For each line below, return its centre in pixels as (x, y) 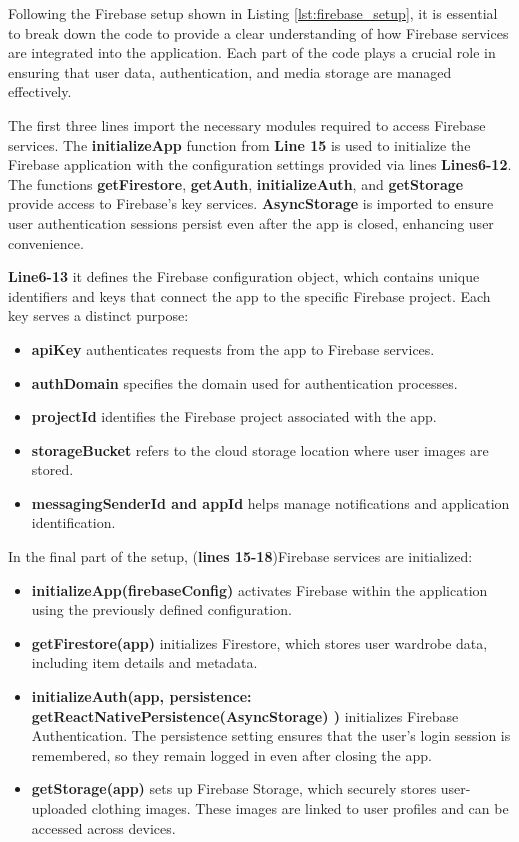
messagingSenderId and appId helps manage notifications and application (270, 502)
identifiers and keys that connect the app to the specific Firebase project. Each (249, 295)
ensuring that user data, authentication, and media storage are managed (230, 71)
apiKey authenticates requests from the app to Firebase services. (233, 348)
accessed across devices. (103, 827)
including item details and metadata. (144, 662)
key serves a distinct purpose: (98, 315)
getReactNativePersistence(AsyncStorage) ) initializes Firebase (245, 715)
